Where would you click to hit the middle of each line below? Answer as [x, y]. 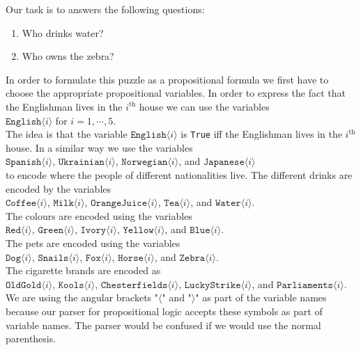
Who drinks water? [63, 32]
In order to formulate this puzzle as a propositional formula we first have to [167, 79]
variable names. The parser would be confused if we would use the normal [163, 325]
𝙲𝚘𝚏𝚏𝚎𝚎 [21, 204]
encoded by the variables [59, 188]
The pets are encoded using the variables [93, 242]
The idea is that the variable [67, 134]
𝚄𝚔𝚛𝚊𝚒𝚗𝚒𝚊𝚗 [81, 162]
